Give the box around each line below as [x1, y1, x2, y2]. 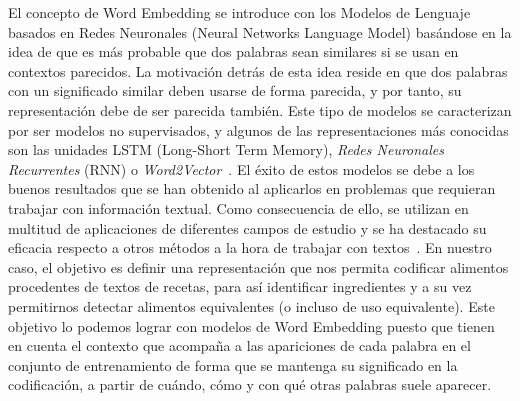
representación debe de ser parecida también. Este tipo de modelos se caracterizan [8, 99, 512, 120]
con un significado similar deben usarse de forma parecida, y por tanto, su [8, 80, 462, 101]
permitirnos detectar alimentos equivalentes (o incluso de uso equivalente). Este [8, 295, 495, 316]
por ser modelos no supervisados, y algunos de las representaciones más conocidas [8, 119, 509, 140]
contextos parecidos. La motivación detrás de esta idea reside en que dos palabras [8, 60, 508, 81]
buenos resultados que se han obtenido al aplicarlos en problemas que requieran [8, 178, 496, 199]
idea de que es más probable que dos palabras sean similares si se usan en [8, 41, 459, 62]
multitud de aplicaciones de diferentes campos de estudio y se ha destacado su [8, 217, 487, 238]
